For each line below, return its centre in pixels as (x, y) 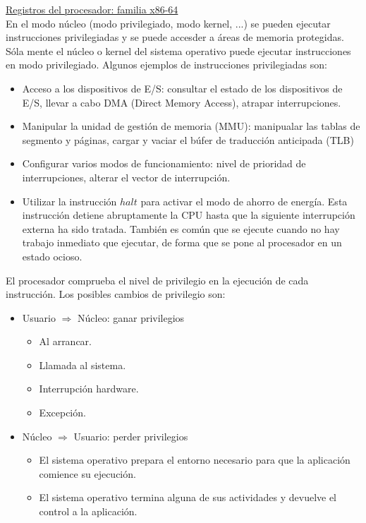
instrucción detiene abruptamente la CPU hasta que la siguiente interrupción (189, 215)
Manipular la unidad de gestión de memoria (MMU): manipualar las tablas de (191, 126)
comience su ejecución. (87, 473)
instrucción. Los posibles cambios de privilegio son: (116, 294)
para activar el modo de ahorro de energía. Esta (244, 201)
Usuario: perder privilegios (131, 436)
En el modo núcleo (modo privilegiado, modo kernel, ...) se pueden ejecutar (168, 23)
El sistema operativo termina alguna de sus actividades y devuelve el (188, 497)
